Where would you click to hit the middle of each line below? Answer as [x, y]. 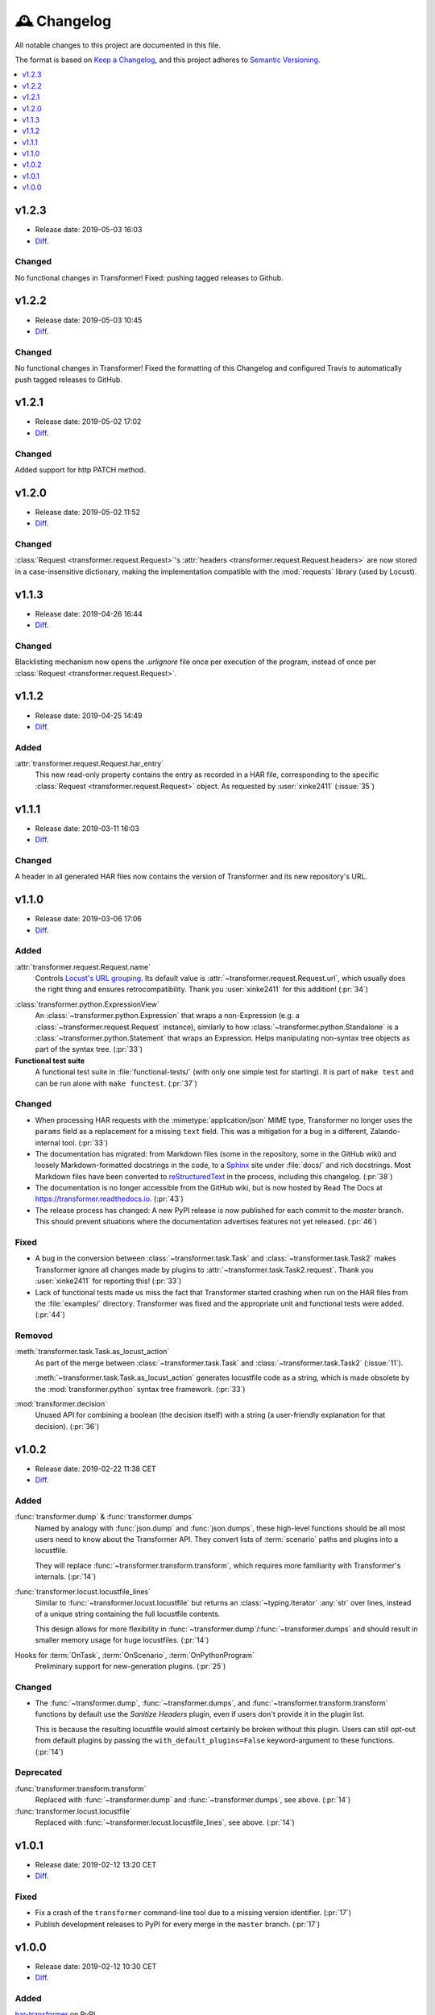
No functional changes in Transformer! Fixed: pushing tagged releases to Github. [149, 277]
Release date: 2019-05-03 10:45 [89, 320]
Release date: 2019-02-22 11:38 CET [95, 1469]
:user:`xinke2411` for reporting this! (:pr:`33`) [108, 1281]
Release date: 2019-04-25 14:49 [89, 715]
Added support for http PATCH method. [80, 469]
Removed [34, 1336]
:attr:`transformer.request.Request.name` [83, 966]
